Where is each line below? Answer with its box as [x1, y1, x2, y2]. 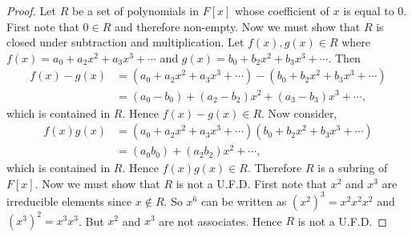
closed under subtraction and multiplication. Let [6, 34, 244, 50]
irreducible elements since [6, 192, 132, 209]
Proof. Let [6, 2, 56, 18]
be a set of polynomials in [71, 2, 199, 18]
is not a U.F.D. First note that [176, 175, 327, 191]
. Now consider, [261, 104, 337, 121]
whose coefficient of [235, 2, 329, 18]
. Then [328, 49, 361, 66]
